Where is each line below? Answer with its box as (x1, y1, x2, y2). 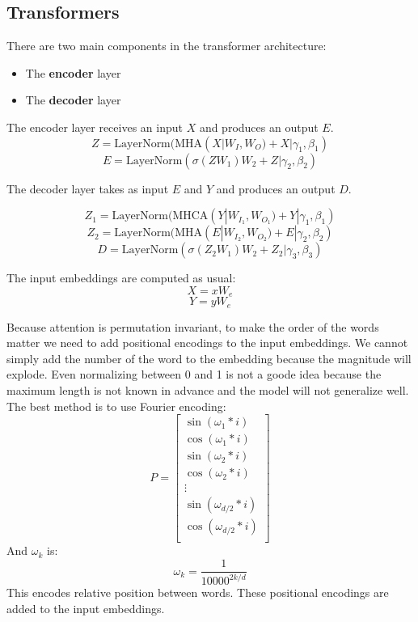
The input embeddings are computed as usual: (6, 269, 236, 286)
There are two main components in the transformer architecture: (6, 37, 327, 54)
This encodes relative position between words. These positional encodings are (6, 584, 389, 601)
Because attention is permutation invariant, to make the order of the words (6, 318, 379, 335)
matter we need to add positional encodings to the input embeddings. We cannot (6, 334, 408, 351)
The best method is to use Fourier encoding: (6, 397, 226, 414)
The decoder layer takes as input (6, 180, 169, 197)
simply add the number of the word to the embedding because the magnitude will (6, 349, 412, 366)
